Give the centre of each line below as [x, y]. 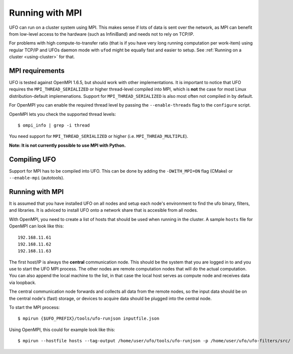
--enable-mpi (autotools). [37, 178]
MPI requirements [37, 71]
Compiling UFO [32, 159]
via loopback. [23, 282]
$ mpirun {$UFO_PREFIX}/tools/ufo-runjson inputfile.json [89, 319]
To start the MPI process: [34, 308]
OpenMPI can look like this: [36, 226]
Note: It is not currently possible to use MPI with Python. [67, 145]
